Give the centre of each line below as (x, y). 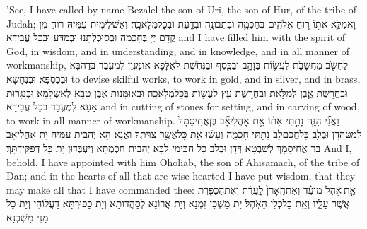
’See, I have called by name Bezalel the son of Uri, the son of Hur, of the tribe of (182, 9)
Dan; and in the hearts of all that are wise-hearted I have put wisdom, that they (181, 176)
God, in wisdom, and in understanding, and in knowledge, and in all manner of (178, 51)
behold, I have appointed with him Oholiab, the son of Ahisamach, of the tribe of (183, 162)
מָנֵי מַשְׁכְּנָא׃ (28, 217)
